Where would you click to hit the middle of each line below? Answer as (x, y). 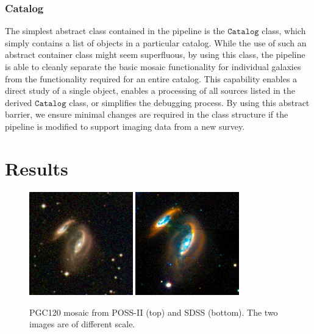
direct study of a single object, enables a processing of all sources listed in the (150, 91)
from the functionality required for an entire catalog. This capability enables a (151, 78)
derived (19, 102)
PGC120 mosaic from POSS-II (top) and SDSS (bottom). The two (154, 312)
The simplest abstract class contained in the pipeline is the (115, 31)
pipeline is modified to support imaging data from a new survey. (125, 126)
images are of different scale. (82, 324)
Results (37, 168)
